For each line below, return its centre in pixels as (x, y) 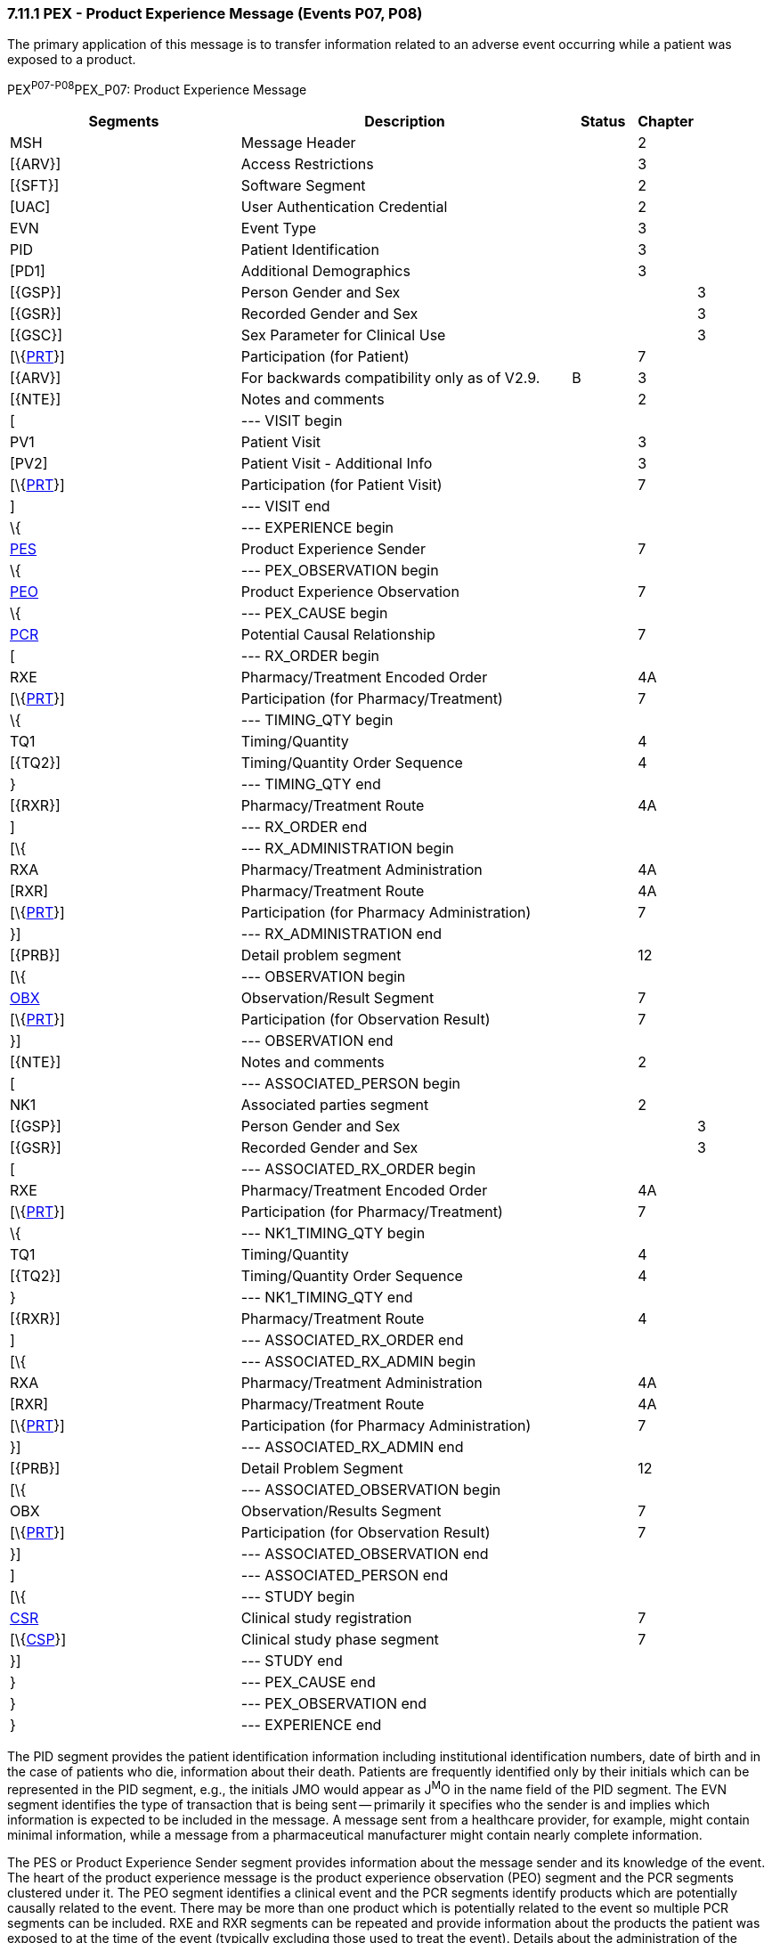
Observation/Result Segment (337, 998)
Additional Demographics (325, 271)
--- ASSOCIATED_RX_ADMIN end (352, 1447)
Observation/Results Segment (341, 1511)
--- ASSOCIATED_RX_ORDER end (352, 1340)
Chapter (666, 122)
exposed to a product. (72, 60)
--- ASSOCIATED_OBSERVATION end (365, 1554)
